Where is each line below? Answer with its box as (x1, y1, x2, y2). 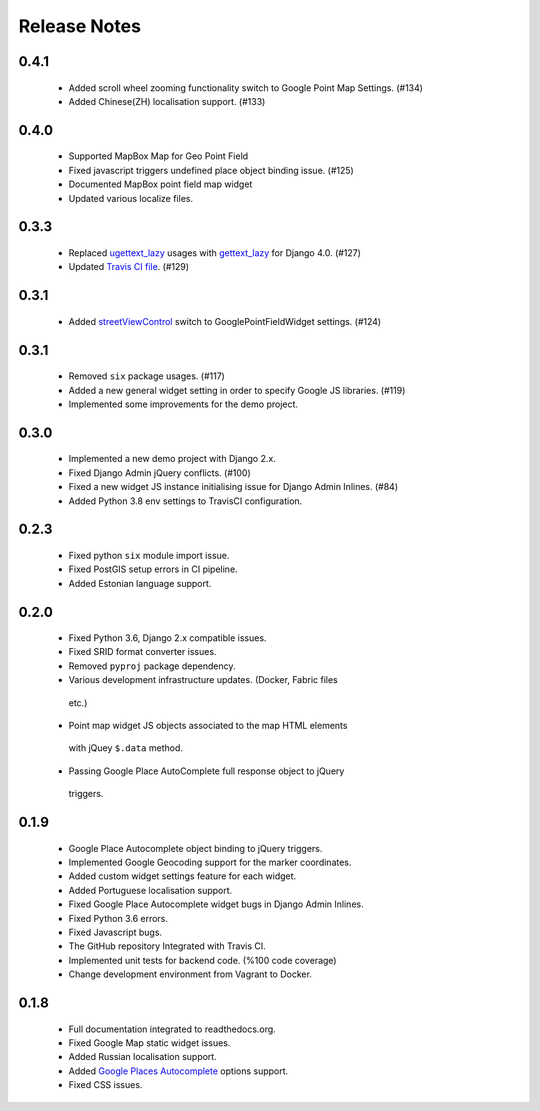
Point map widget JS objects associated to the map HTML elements (68, 720, 348, 732)
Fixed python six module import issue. (68, 549, 230, 561)
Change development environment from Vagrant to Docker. (68, 968, 312, 980)
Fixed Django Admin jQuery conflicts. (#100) (68, 466, 251, 479)
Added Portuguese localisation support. (68, 884, 233, 896)
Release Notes (18, 15, 142, 37)
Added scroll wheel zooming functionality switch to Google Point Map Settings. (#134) (68, 81, 424, 94)
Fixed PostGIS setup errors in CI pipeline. (68, 563, 239, 575)
